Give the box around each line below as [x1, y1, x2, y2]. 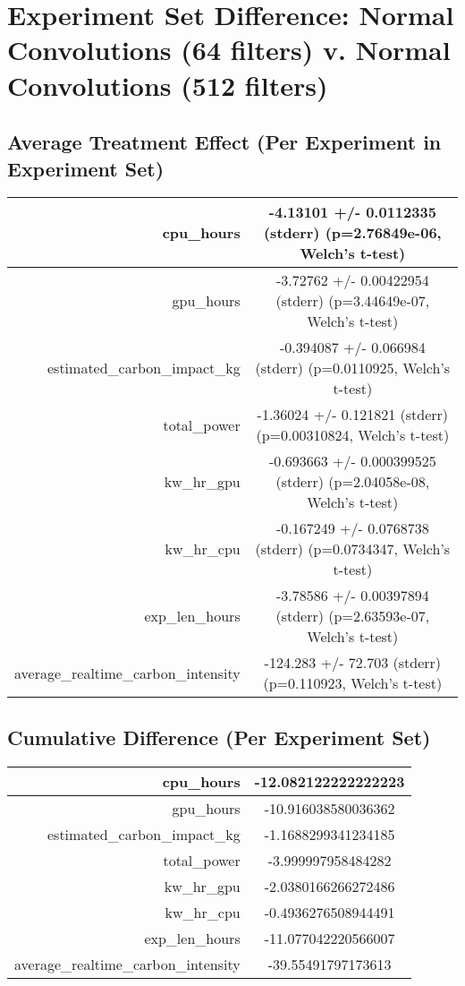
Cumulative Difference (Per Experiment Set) [7, 723, 431, 750]
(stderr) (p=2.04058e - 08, [275, 471, 430, 493]
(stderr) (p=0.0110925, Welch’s [255, 357, 451, 379]
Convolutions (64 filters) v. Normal [7, 31, 451, 68]
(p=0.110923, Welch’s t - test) [263, 673, 443, 694]
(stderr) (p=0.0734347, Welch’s [255, 538, 451, 560]
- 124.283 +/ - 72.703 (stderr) [264, 652, 442, 673]
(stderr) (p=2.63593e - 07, [275, 605, 430, 627]
